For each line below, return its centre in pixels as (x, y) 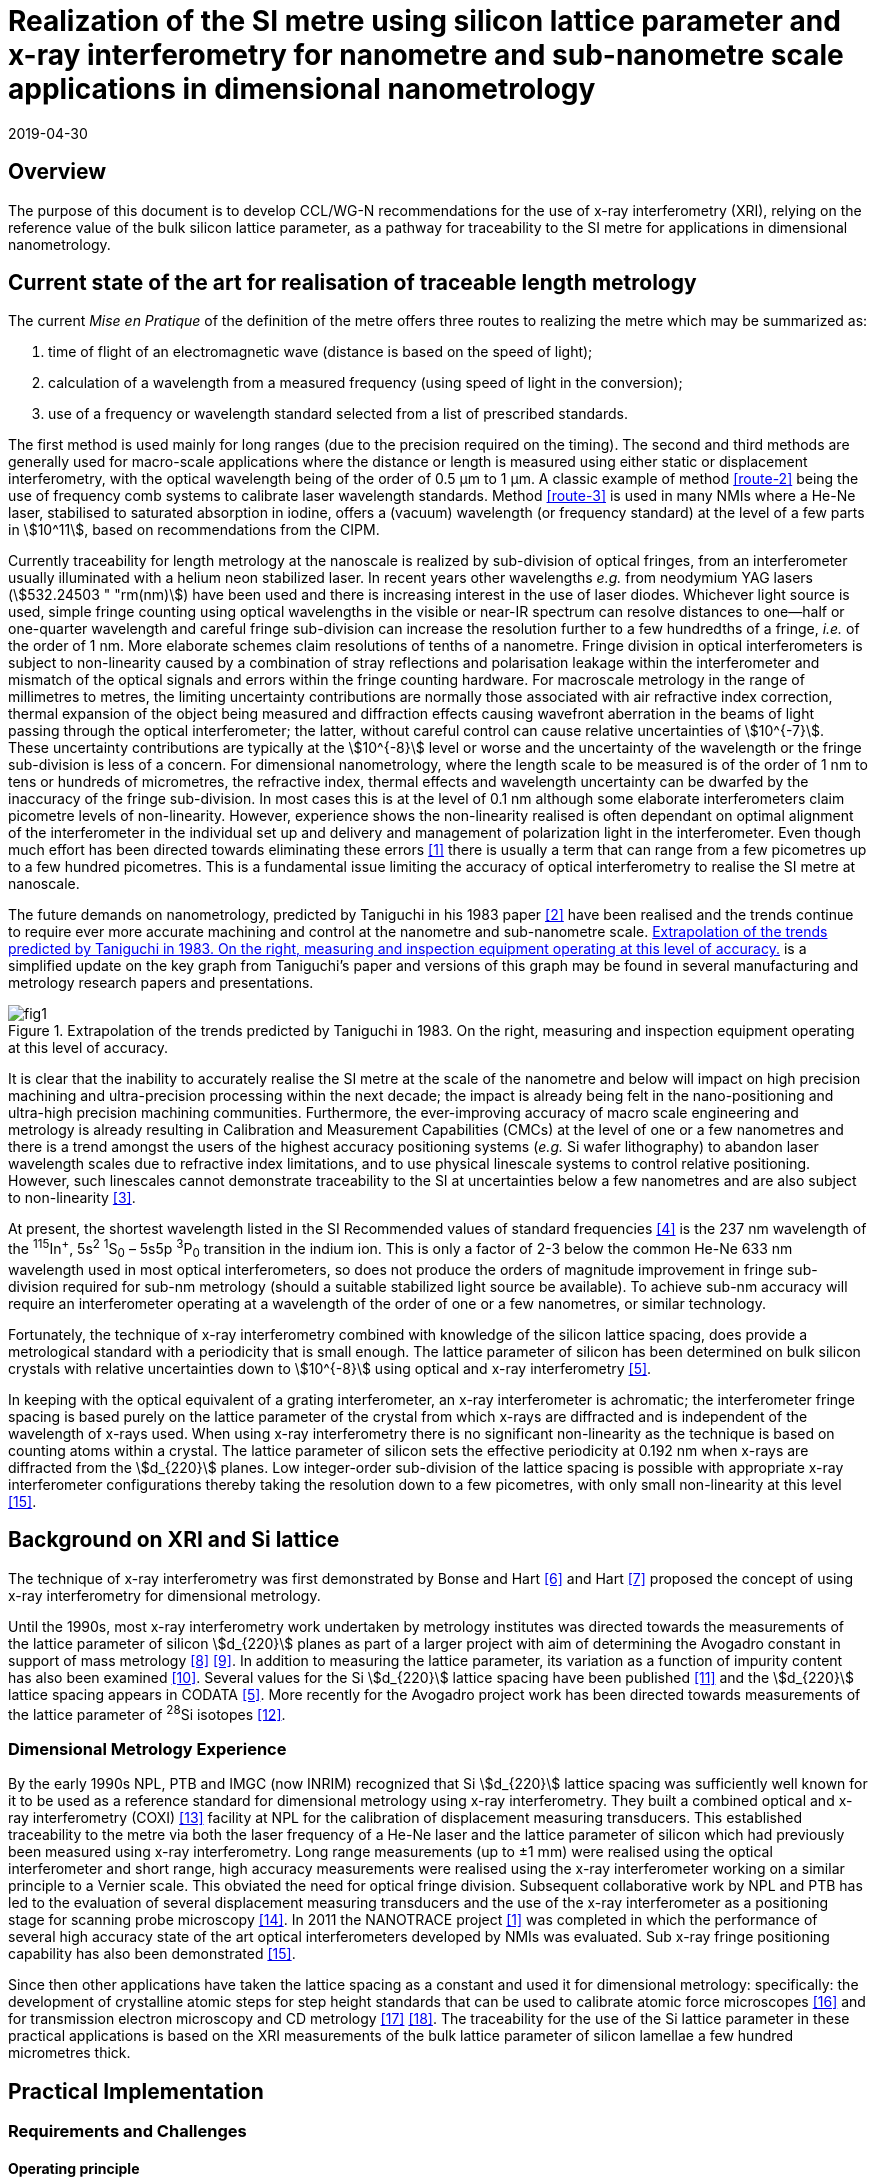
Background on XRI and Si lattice (174, 1540)
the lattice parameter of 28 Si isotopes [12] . (147, 1712)
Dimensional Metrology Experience (147, 1748)
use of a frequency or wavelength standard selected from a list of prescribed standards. (338, 414)
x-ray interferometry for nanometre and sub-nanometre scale (426, 55)
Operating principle (74, 2168)
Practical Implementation (136, 2091)
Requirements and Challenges (127, 2130)
